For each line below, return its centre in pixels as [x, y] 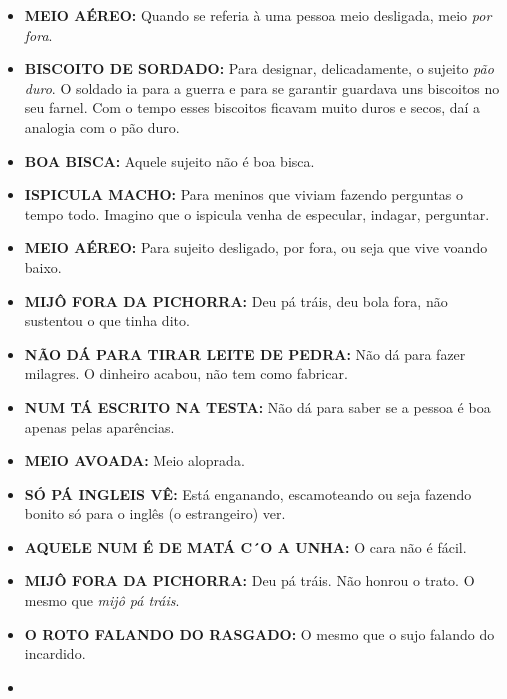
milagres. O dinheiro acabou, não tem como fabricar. [186, 373]
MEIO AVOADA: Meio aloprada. [134, 460]
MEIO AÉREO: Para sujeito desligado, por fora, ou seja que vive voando [256, 247]
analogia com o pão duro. [102, 126]
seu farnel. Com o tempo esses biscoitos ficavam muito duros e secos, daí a [252, 107]
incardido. [55, 653]
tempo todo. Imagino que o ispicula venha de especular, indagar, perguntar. [257, 213]
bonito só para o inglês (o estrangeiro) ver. [155, 513]
